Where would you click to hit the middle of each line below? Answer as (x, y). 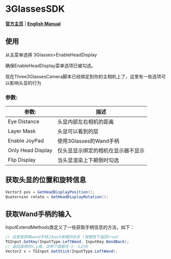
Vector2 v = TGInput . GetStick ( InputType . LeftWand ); (61, 251)
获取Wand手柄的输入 (38, 214)
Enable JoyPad (26, 141)
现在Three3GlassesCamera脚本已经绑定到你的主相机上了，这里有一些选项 (83, 76)
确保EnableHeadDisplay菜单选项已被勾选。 (51, 66)
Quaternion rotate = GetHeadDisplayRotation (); (57, 197)
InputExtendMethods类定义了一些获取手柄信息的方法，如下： (70, 227)
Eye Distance (24, 122)
